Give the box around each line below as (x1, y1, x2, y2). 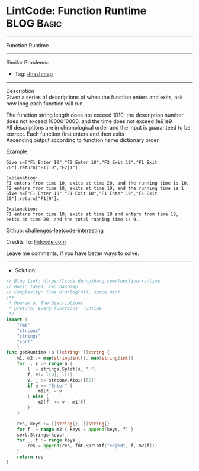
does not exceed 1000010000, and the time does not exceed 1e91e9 (6, 117, 172, 125)
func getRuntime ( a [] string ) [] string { (6, 350, 110, 356)
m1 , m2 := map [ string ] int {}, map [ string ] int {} (17, 355, 134, 362)
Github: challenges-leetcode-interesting (6, 227, 104, 234)
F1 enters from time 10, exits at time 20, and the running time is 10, (6, 180, 190, 186)
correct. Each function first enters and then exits (6, 130, 124, 137)
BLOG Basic (6, 17, 62, 30)
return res (17, 454, 44, 460)
